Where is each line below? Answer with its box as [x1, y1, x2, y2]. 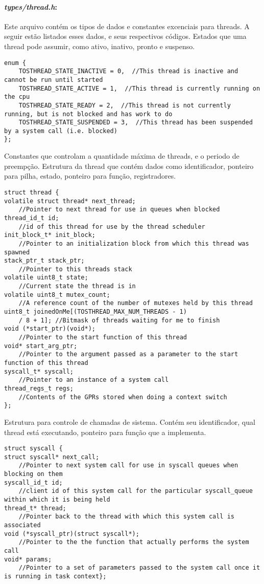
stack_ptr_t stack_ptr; [4, 257, 85, 265]
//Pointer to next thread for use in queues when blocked [18, 206, 220, 213]
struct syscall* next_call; [4, 453, 100, 461]
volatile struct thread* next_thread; [4, 197, 136, 205]
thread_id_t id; [4, 214, 59, 222]
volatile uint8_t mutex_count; [4, 291, 110, 298]
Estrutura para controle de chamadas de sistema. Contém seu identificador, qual [4, 416, 255, 427]
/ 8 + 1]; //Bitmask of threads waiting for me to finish [18, 316, 220, 324]
